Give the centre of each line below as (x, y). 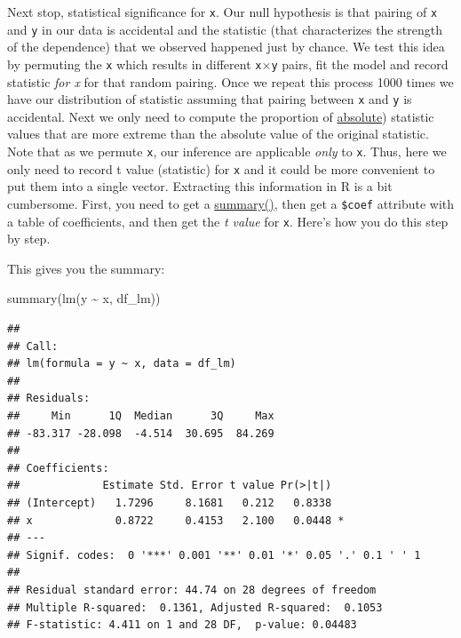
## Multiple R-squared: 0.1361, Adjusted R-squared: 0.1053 (195, 607)
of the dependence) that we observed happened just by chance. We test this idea (226, 47)
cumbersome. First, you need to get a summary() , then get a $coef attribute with (231, 203)
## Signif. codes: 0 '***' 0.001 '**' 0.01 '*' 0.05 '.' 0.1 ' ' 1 (214, 555)
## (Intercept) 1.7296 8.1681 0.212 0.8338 (170, 502)
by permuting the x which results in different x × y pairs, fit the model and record (228, 64)
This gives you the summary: (86, 268)
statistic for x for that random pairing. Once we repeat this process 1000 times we (230, 81)
